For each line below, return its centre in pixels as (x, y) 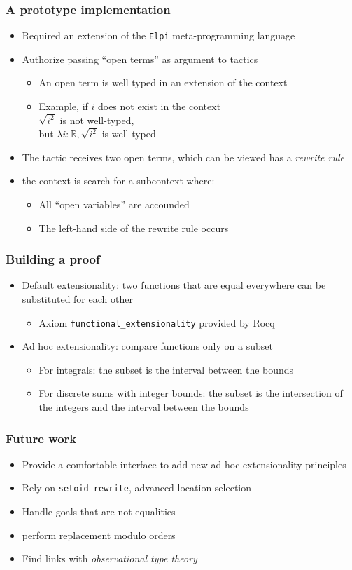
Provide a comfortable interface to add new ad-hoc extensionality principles (184, 464)
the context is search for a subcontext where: (118, 181)
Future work (41, 438)
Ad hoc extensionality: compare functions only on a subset (147, 346)
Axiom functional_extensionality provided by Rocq (157, 322)
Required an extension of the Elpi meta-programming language (159, 35)
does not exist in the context (159, 106)
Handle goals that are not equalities (99, 511)
